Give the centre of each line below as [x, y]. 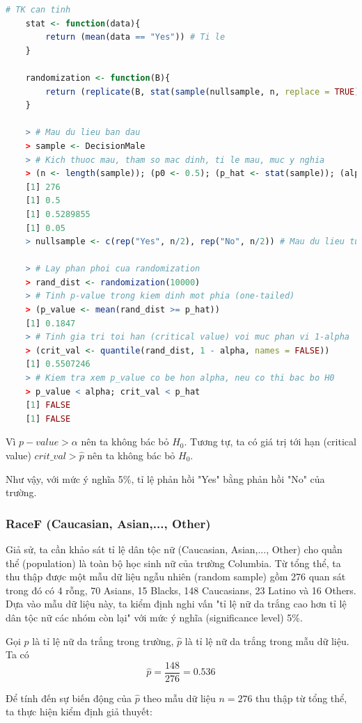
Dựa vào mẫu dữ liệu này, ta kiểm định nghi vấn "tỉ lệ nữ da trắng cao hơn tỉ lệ [176, 604]
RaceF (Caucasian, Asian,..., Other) [108, 523]
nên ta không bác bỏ [131, 455]
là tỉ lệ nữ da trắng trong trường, [103, 641]
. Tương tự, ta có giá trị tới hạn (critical [270, 442]
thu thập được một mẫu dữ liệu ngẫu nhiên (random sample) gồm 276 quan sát [176, 577]
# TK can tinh [38, 10]
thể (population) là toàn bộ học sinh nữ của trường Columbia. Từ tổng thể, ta [173, 563]
